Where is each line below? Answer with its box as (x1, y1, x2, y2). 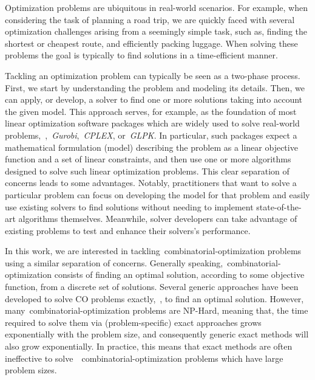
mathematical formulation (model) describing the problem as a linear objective (5, 140, 298, 153)
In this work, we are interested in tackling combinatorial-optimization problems (5, 244, 302, 257)
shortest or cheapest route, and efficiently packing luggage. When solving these (5, 36, 298, 49)
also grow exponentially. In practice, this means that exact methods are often (5, 340, 293, 353)
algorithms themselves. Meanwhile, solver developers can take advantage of (18, 212, 297, 225)
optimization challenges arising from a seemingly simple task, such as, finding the (5, 25, 307, 38)
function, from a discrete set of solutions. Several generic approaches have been (5, 280, 299, 293)
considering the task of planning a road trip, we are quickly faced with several (5, 13, 295, 26)
